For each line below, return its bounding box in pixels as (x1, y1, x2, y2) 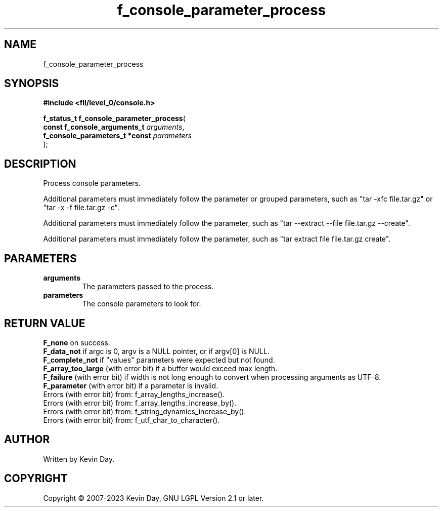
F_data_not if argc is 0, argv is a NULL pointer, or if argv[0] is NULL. (43, 346, 270, 356)
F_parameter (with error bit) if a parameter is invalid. (43, 381, 218, 390)
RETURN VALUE (4, 317, 85, 330)
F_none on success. (43, 338, 110, 347)
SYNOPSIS (4, 77, 59, 90)
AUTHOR (4, 433, 50, 446)
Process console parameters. (43, 179, 141, 188)
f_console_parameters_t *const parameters (43, 131, 192, 140)
